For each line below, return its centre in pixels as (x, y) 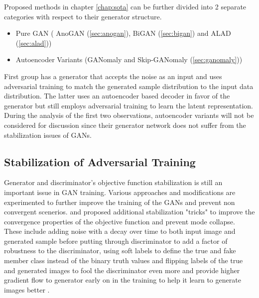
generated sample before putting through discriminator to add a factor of (116, 241)
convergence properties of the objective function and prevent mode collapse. (120, 221)
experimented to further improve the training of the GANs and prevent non (120, 202)
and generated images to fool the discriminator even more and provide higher (122, 270)
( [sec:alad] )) (34, 43)
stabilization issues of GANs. (48, 135)
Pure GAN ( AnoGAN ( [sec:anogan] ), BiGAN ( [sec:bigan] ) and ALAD (123, 33)
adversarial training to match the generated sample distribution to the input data (129, 86)
